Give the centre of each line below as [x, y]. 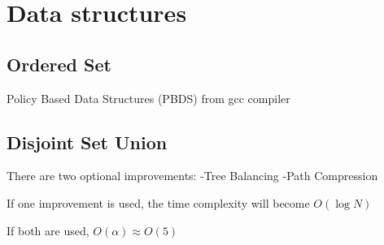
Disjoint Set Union [87, 142]
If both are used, [48, 230]
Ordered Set [59, 64]
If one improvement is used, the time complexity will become [158, 202]
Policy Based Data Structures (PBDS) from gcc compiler [148, 98]
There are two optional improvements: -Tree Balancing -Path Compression [192, 176]
